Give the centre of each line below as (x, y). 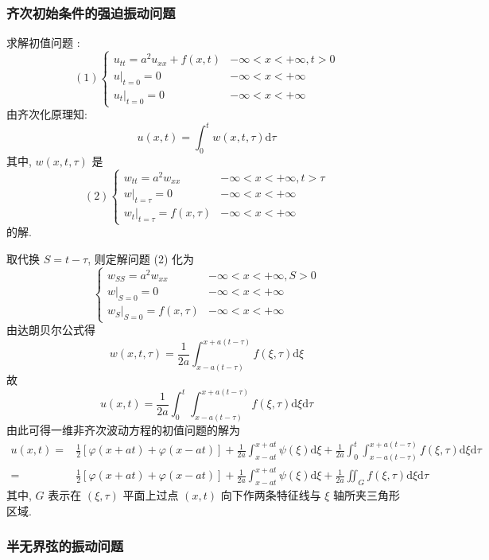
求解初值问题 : (43, 43)
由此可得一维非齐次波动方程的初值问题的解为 (123, 429)
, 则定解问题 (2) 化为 (141, 258)
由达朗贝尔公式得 (51, 330)
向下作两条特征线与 (271, 495)
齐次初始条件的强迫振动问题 (91, 12)
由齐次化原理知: (47, 114)
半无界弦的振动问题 (65, 546)
